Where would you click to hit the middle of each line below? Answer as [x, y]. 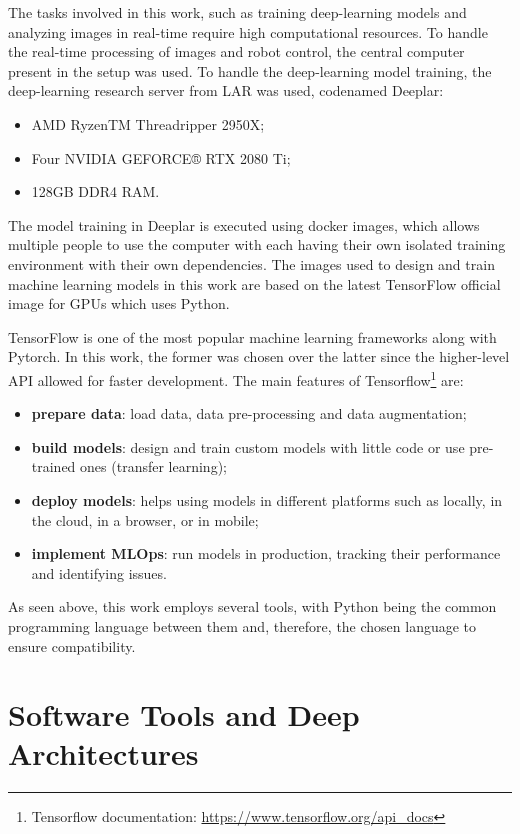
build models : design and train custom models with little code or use [248, 446]
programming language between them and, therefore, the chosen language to [242, 625]
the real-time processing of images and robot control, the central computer [236, 51]
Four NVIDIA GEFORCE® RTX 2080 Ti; [161, 157]
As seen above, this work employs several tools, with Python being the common [252, 606]
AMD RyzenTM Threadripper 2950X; [148, 123]
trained [53, 466]
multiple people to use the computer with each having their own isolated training [257, 244]
